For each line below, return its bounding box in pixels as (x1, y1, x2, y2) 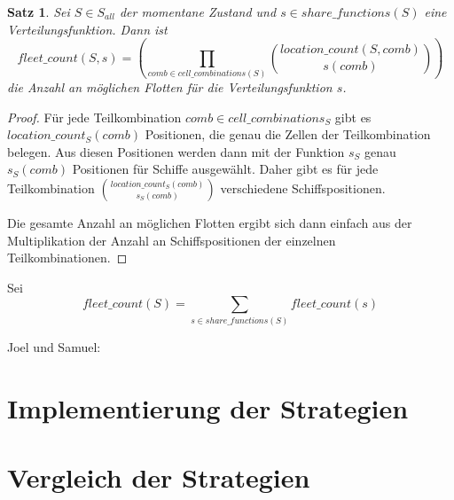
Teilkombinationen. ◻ (7, 248, 128, 267)
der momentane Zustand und (119, 3, 277, 20)
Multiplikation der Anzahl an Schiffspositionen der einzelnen (7, 230, 336, 249)
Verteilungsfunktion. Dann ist (7, 20, 168, 38)
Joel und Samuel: (7, 337, 101, 355)
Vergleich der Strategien (7, 458, 310, 495)
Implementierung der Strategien (7, 389, 409, 426)
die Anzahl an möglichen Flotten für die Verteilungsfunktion (7, 78, 333, 97)
